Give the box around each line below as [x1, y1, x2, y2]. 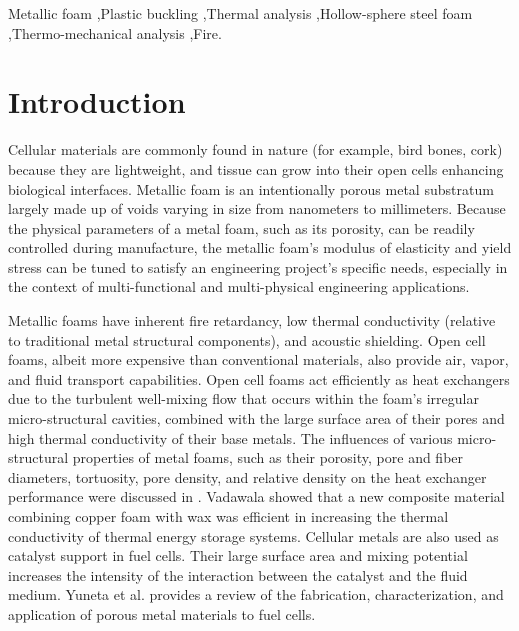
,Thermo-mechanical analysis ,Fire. [8, 22, 222, 43]
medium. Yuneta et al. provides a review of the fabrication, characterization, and [8, 584, 504, 605]
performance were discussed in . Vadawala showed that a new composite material [8, 486, 505, 507]
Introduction [8, 81, 186, 122]
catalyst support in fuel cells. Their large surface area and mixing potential [8, 545, 468, 566]
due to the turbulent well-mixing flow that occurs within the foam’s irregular [8, 388, 479, 409]
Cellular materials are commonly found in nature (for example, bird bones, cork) [8, 139, 503, 160]
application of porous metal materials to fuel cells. [8, 603, 316, 624]
